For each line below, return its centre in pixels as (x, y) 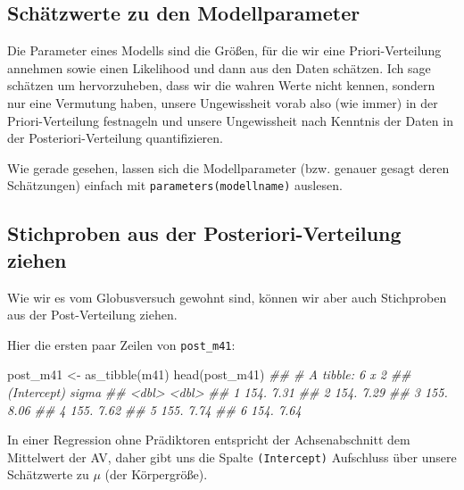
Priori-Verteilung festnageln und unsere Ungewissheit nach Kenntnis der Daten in (230, 120)
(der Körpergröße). (156, 474)
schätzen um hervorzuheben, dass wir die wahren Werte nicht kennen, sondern (221, 85)
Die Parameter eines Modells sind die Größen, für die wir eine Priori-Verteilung (224, 50)
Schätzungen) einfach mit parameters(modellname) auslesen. (175, 185)
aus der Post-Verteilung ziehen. (92, 315)
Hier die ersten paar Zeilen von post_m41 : (121, 344)
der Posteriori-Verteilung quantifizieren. (116, 138)
